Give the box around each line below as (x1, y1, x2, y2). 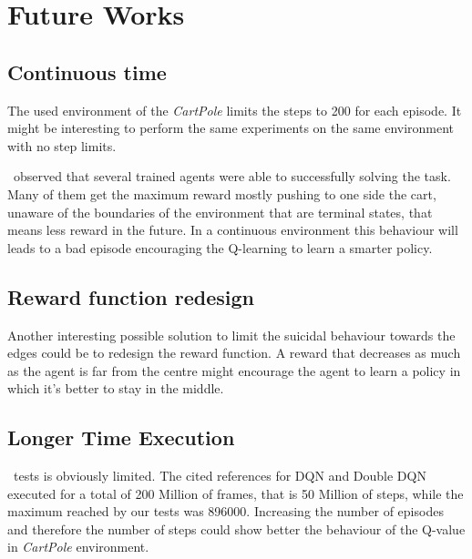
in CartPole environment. (7, 537, 149, 556)
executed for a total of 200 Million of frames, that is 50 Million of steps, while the (7, 483, 464, 503)
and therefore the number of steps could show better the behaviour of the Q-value (7, 519, 466, 538)
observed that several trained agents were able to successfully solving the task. (13, 167, 451, 186)
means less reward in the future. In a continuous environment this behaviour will (7, 220, 458, 239)
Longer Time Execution (7, 423, 235, 452)
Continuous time (7, 57, 167, 86)
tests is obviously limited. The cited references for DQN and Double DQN (13, 466, 426, 485)
